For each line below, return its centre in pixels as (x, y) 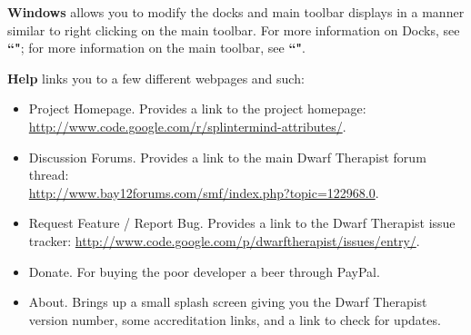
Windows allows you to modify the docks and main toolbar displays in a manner (236, 12)
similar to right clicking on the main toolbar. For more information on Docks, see (234, 30)
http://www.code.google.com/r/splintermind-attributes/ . (187, 126)
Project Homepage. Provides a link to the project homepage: (197, 108)
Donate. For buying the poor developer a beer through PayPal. (204, 271)
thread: (49, 175)
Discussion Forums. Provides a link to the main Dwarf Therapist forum (227, 157)
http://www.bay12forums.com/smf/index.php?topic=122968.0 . (204, 192)
